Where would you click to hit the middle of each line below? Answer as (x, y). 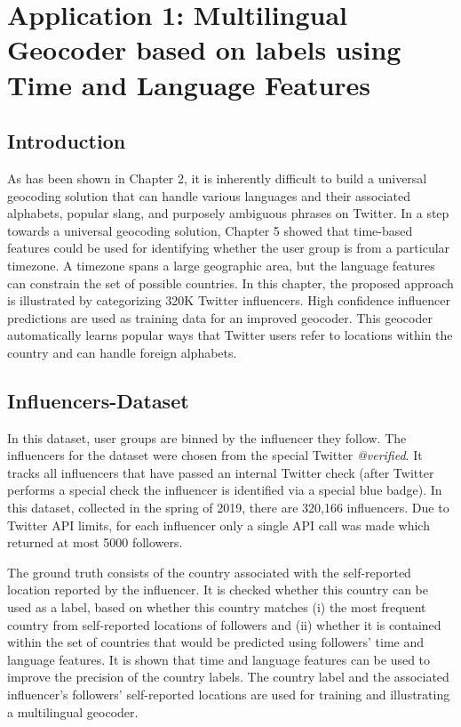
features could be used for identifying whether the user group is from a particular (229, 248)
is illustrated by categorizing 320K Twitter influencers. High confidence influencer (229, 300)
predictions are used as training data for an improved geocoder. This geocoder (220, 317)
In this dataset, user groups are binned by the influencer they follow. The (207, 437)
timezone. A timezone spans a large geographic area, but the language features (221, 265)
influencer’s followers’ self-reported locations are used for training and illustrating (229, 694)
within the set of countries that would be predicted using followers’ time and (216, 642)
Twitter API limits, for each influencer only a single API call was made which (219, 525)
